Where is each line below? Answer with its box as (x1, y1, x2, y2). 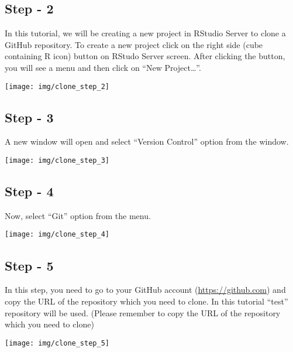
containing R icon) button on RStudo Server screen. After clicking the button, (5, 50, 285, 62)
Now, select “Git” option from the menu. (5, 209, 151, 221)
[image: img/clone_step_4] (5, 230, 109, 239)
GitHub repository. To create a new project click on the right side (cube (5, 38, 263, 50)
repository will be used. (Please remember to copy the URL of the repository (5, 306, 281, 319)
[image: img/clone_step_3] (5, 156, 109, 165)
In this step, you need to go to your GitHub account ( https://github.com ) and (5, 283, 286, 296)
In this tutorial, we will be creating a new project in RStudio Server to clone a (5, 27, 286, 39)
